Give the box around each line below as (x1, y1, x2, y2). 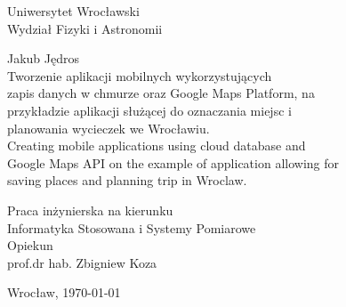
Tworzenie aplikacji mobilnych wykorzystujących (7, 66, 272, 85)
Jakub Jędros (7, 49, 80, 68)
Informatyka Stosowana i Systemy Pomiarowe (7, 218, 256, 237)
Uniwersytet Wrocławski (7, 2, 140, 20)
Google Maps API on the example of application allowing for (7, 153, 339, 172)
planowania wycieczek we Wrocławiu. (7, 118, 210, 137)
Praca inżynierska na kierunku (7, 200, 173, 219)
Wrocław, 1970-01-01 (7, 283, 121, 302)
